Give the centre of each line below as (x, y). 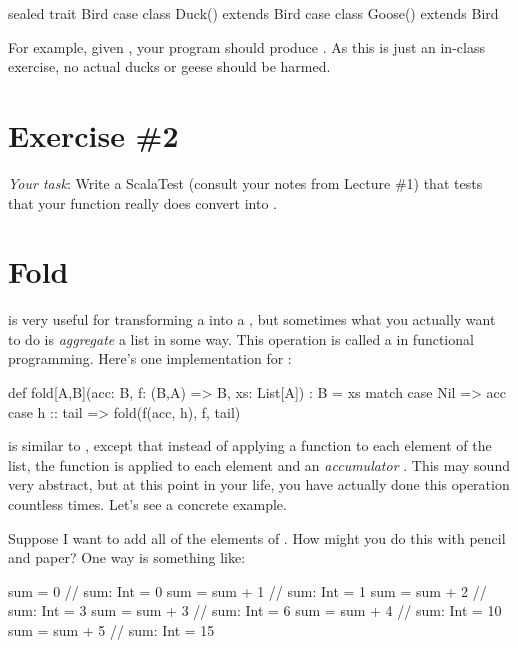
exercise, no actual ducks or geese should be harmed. (169, 66)
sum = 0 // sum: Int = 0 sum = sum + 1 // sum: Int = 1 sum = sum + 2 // (247, 590)
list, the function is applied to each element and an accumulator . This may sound (259, 464)
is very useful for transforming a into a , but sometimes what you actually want (252, 319)
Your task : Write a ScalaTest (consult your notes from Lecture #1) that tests (245, 182)
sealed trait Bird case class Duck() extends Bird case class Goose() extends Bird (253, 13)
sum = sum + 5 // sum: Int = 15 (111, 629)
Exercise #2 (93, 134)
